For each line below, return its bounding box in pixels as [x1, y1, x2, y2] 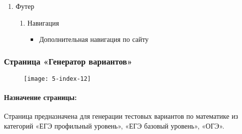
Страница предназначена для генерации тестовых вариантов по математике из [4, 111, 238, 121]
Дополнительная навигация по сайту [39, 34, 149, 44]
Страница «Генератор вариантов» [4, 55, 132, 67]
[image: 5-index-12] [24, 75, 91, 82]
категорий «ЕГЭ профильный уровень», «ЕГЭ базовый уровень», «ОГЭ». [4, 121, 225, 131]
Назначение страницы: [4, 92, 77, 102]
